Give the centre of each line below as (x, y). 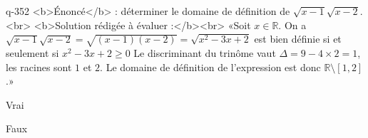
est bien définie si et (298, 39)
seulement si (32, 52)
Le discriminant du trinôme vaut (205, 52)
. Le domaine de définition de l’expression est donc (210, 67)
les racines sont (39, 67)
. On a (292, 25)
